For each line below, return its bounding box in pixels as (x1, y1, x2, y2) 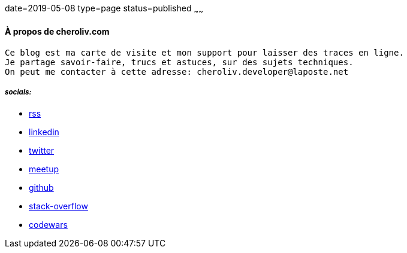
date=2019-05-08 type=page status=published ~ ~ (5, 3, 203, 16)
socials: (5, 88, 32, 97)
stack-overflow (29, 200, 88, 211)
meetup (29, 163, 59, 174)
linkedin (29, 126, 59, 137)
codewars (29, 219, 68, 230)
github (29, 182, 54, 193)
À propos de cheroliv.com (5, 26, 110, 37)
